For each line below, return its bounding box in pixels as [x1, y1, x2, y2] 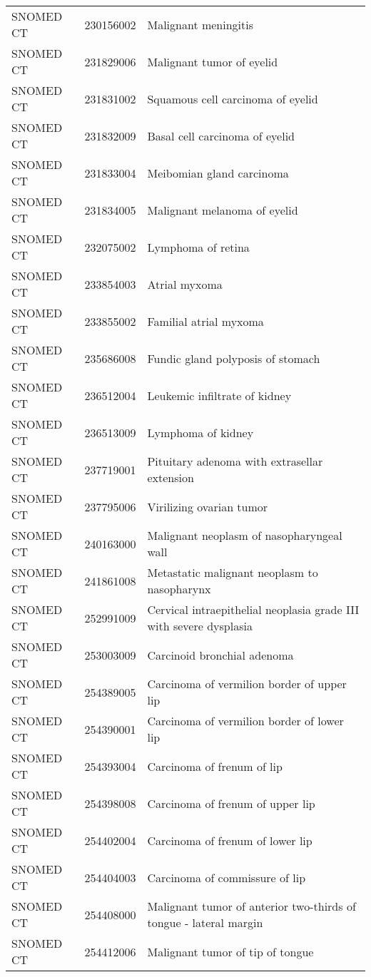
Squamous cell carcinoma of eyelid [147, 90, 318, 107]
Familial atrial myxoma [147, 312, 264, 329]
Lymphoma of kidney [147, 424, 254, 441]
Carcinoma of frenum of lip [147, 757, 283, 774]
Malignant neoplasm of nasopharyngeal [147, 527, 342, 543]
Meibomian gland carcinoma [147, 164, 289, 181]
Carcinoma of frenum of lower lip [147, 832, 312, 849]
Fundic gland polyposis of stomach [147, 349, 320, 367]
